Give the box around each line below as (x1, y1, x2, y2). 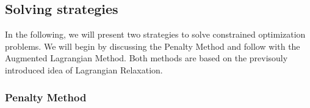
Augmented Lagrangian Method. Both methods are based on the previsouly (5, 52, 288, 64)
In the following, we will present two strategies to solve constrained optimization (5, 28, 306, 41)
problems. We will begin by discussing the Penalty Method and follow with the (5, 39, 300, 52)
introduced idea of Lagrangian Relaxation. (5, 63, 163, 76)
